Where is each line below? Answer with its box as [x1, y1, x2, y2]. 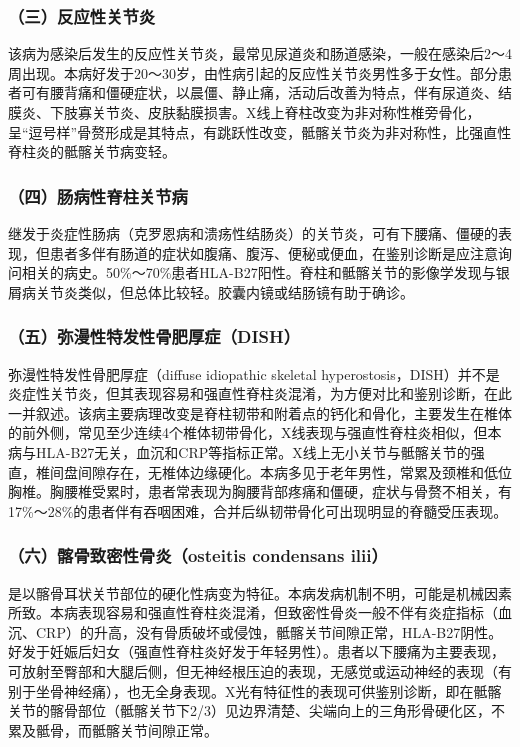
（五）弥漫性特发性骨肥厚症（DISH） [8, 324, 301, 349]
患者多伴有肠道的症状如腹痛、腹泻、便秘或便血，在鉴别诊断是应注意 [49, 242, 498, 263]
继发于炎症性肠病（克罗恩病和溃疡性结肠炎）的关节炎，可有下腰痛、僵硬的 [8, 223, 498, 243]
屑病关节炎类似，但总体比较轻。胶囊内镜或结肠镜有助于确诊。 [8, 281, 414, 302]
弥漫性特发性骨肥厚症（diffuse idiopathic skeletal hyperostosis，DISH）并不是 [8, 363, 500, 384]
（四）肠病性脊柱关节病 [8, 183, 188, 208]
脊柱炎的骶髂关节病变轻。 [8, 141, 176, 162]
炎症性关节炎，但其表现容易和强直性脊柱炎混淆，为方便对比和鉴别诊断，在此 [8, 383, 512, 404]
